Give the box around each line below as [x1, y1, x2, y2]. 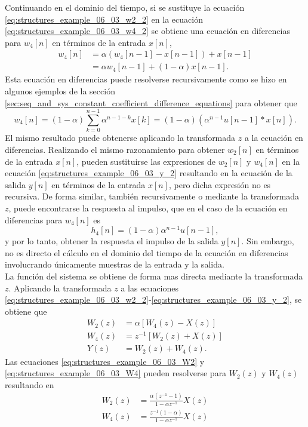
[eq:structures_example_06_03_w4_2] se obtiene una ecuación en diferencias [5, 24, 290, 37]
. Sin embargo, [241, 235, 294, 247]
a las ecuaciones [121, 281, 179, 294]
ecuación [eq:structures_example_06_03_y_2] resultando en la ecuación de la [5, 167, 292, 179]
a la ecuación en [244, 131, 303, 144]
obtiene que [5, 305, 47, 317]
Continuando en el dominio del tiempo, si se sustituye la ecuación [5, 1, 245, 13]
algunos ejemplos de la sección [5, 85, 115, 97]
